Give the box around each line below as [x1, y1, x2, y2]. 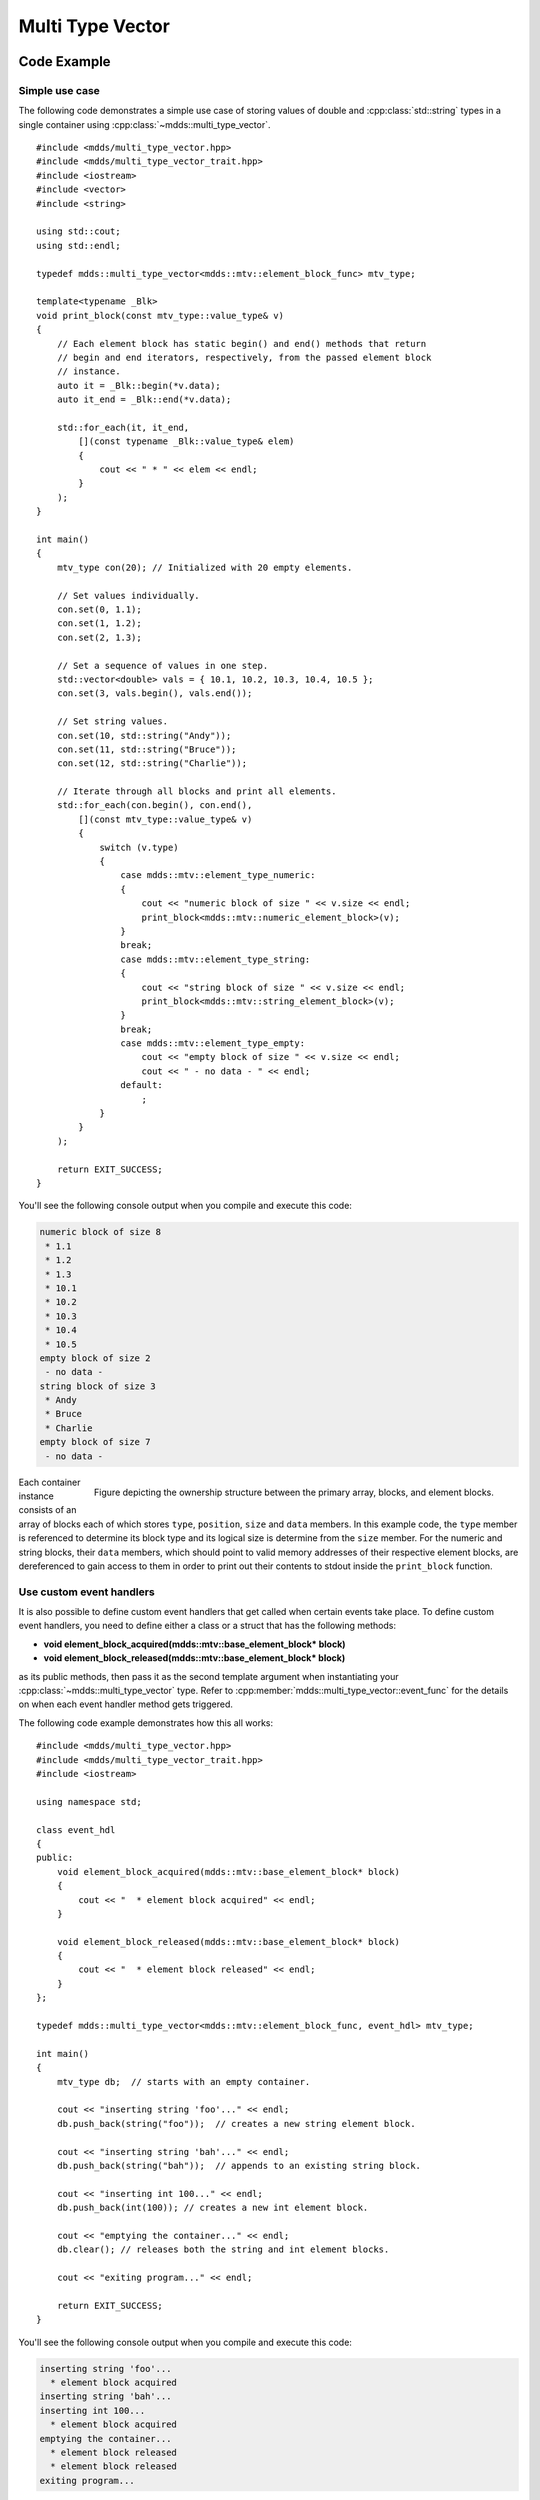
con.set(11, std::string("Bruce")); [56, 743, 237, 755]
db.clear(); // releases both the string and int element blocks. [56, 2244, 390, 2255]
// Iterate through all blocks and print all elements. [56, 786, 337, 797]
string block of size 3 [39, 1380, 157, 1392]
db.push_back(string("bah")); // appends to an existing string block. [56, 2160, 422, 2171]
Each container [18, 1476, 81, 1488]
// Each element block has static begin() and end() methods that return [56, 338, 427, 349]
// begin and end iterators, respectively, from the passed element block [56, 351, 432, 363]
